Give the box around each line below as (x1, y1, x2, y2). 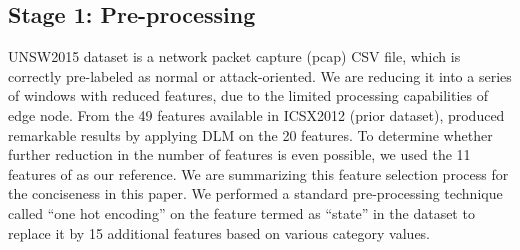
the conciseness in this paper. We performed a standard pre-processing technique (8, 183, 503, 204)
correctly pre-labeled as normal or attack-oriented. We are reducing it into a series (8, 65, 512, 86)
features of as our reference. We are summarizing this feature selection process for (8, 163, 509, 184)
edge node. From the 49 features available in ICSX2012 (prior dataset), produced (8, 104, 505, 125)
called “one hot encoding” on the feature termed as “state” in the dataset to (8, 202, 475, 223)
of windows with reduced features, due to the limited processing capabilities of (8, 85, 489, 106)
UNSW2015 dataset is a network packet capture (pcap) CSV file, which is (8, 46, 461, 67)
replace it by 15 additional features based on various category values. (8, 222, 431, 243)
